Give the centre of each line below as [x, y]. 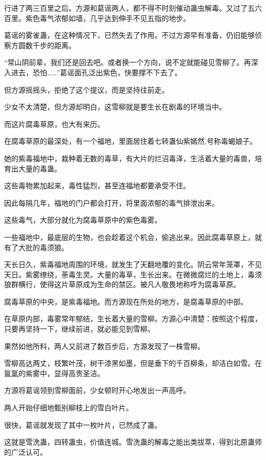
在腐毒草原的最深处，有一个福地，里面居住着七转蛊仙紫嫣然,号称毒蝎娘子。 [130, 141]
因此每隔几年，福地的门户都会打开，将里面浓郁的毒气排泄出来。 [112, 202]
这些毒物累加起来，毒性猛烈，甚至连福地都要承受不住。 [97, 185]
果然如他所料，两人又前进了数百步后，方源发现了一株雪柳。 [104, 346]
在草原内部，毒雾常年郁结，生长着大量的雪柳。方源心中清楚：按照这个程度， [133, 319]
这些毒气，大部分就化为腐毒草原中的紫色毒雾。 [83, 220]
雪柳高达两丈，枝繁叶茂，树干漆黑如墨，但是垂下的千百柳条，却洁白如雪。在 [133, 363]
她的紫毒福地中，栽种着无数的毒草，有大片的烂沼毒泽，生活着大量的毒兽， [129, 158]
